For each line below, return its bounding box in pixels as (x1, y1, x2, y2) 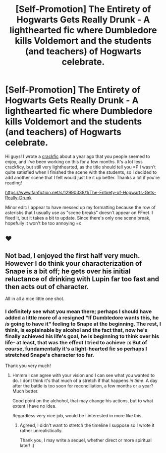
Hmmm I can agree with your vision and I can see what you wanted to (12, 373, 155, 378)
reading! (5, 180, 22, 186)
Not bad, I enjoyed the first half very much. (5, 251, 140, 260)
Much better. (12, 388, 39, 394)
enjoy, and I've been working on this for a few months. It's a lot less (5, 158, 143, 164)
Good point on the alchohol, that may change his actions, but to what (12, 398, 154, 404)
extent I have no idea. (12, 403, 57, 409)
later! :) (19, 443, 35, 449)
